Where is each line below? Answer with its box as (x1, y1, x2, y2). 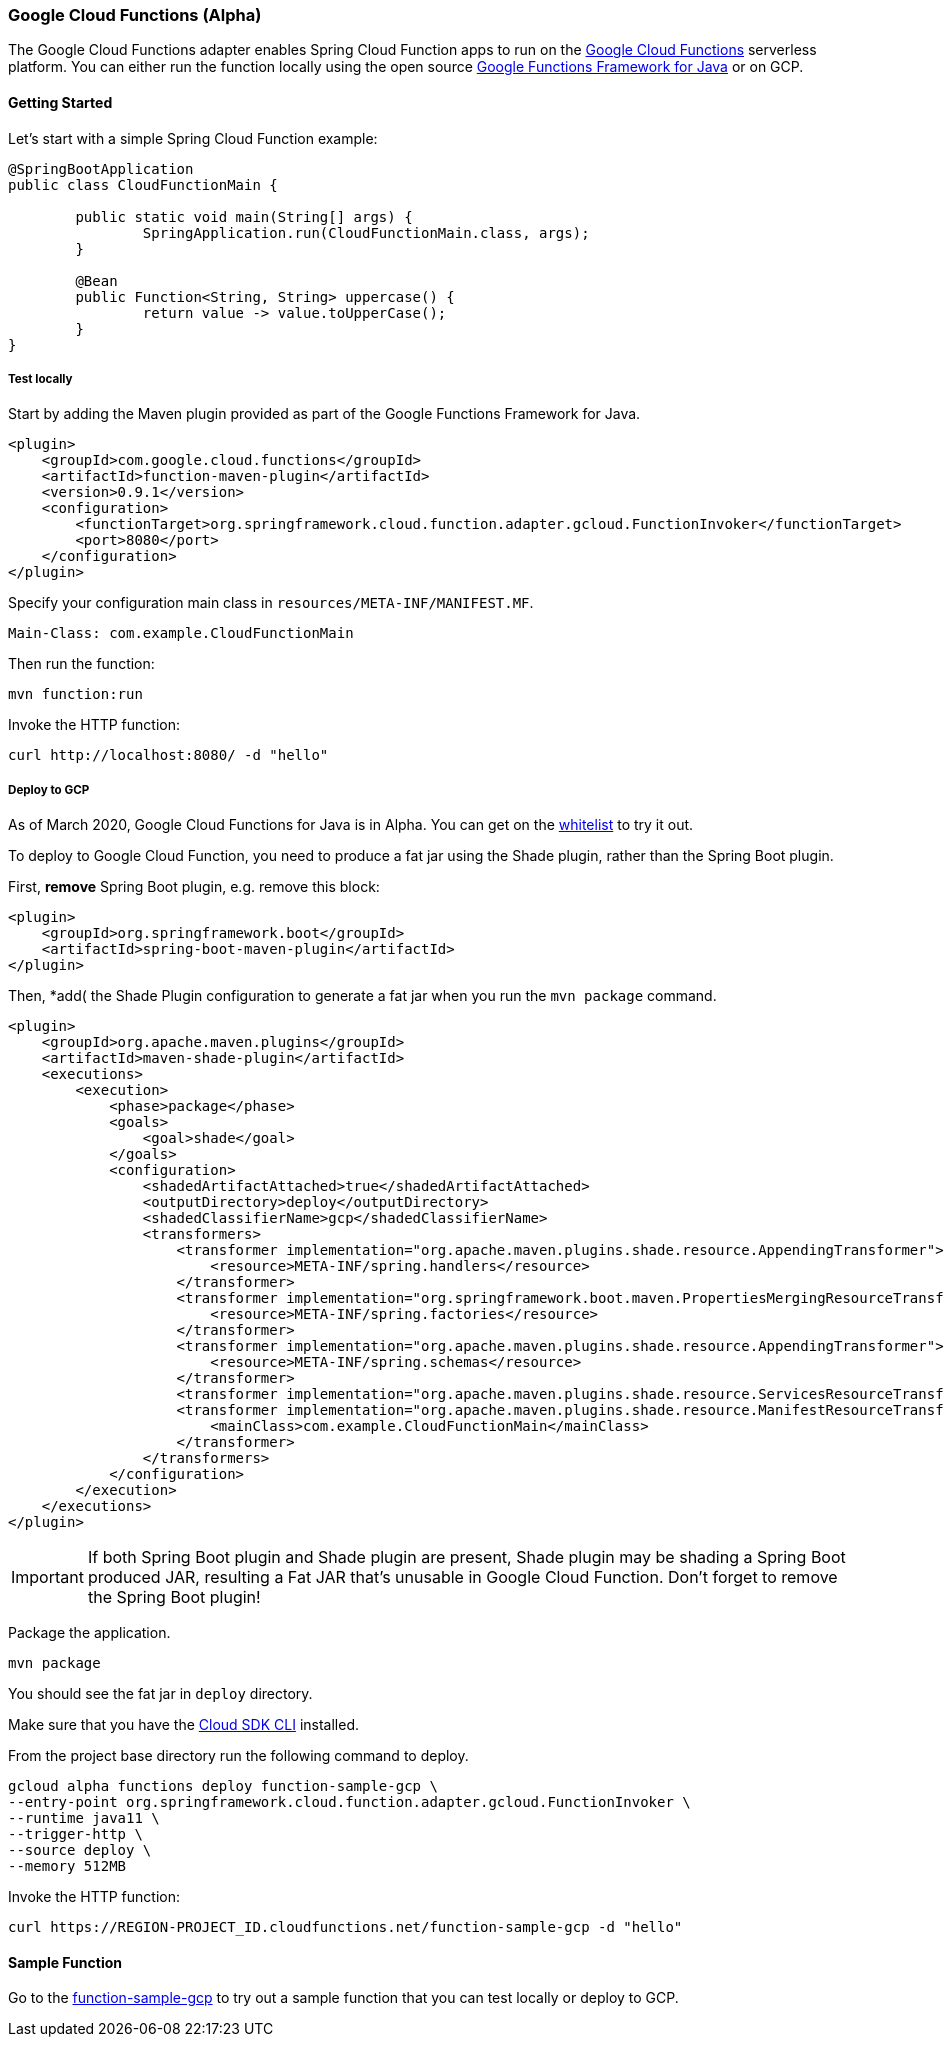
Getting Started (8, 93, 113, 111)
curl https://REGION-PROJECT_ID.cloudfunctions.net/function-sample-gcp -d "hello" (8, 1919, 683, 1936)
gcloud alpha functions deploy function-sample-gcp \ (8, 1778, 438, 1795)
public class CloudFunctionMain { (8, 176, 278, 193)
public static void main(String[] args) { (75, 208, 413, 225)
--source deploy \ (8, 1842, 152, 1859)
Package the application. (8, 1624, 171, 1642)
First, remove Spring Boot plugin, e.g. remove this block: (8, 878, 380, 896)
